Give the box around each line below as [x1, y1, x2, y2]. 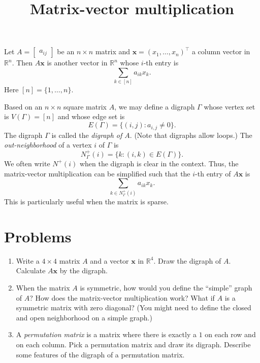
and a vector [90, 255, 129, 266]
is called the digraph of [51, 129, 122, 140]
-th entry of [195, 168, 231, 178]
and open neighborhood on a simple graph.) [16, 312, 152, 322]
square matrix [63, 101, 107, 112]
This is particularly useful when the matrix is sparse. [4, 196, 169, 207]
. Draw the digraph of [153, 255, 221, 266]
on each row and [205, 329, 256, 340]
